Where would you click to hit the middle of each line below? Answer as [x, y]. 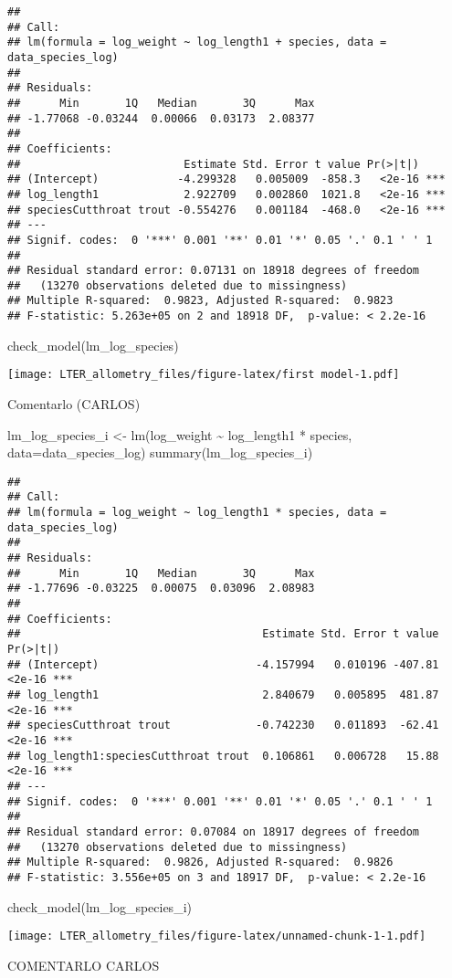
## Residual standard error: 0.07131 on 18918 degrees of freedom [214, 271]
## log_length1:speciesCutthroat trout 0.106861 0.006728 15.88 [223, 756]
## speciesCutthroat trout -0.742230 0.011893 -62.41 [223, 726]
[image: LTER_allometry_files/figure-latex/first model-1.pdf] [204, 375]
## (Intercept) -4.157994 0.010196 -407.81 [223, 664]
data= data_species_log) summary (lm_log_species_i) [160, 452]
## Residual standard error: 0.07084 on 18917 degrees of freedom [214, 831]
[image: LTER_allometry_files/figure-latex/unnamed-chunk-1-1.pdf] [217, 936]
